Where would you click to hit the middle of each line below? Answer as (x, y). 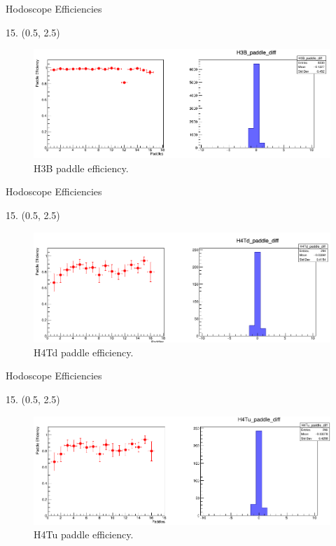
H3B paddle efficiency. (81, 168)
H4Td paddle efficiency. (84, 352)
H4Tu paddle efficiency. (84, 534)
